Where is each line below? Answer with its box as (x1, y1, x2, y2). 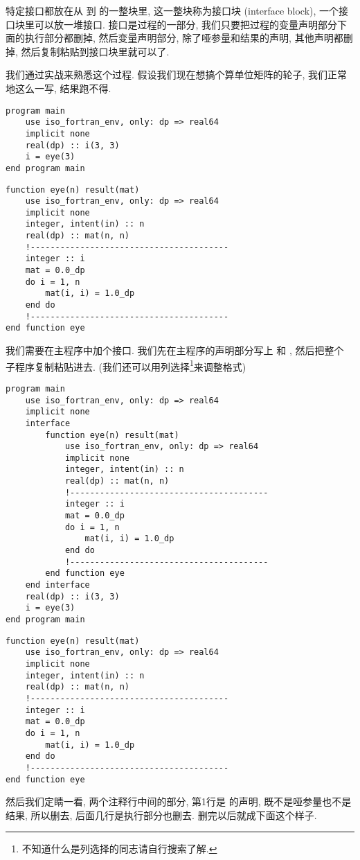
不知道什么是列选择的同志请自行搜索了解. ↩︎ (21, 841, 217, 856)
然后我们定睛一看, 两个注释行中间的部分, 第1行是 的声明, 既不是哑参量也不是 (6, 794, 352, 809)
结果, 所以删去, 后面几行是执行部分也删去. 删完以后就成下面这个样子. (6, 807, 317, 822)
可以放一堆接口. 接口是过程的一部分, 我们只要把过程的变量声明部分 (34, 17, 338, 31)
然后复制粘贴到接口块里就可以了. (21, 44, 170, 58)
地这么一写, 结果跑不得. (6, 80, 111, 95)
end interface (25, 580, 90, 590)
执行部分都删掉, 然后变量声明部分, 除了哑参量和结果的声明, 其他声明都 (24, 30, 343, 45)
